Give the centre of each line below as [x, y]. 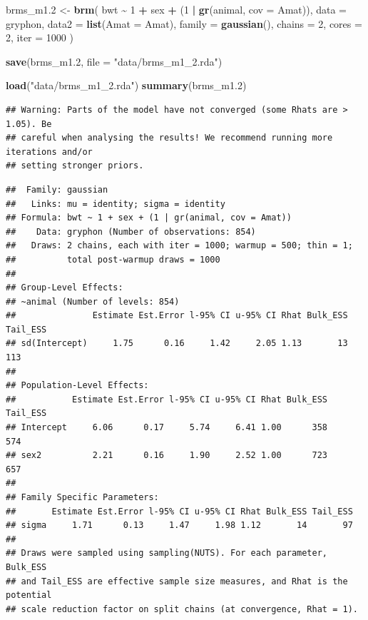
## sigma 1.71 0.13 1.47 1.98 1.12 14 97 [179, 525]
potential [29, 595]
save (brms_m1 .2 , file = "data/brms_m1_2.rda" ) [114, 61]
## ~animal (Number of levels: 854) [93, 301]
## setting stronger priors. [75, 166]
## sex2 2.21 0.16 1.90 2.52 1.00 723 [167, 456]
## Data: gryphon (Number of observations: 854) [131, 232]
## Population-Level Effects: [77, 386]
